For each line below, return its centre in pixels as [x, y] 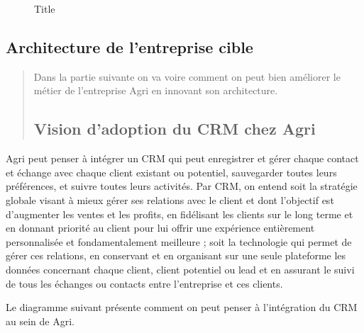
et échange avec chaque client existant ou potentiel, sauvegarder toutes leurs [171, 172]
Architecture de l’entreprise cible [129, 46]
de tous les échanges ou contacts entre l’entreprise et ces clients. [144, 283]
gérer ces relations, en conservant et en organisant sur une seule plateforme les [176, 255]
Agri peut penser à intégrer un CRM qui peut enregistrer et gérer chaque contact [182, 158]
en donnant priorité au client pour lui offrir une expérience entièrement [160, 228]
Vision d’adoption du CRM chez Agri [175, 129]
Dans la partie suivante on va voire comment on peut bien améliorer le [187, 76]
